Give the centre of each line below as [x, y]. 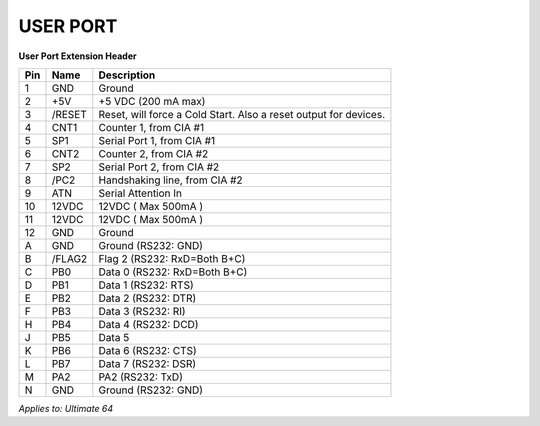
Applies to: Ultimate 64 [66, 408]
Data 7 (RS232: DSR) [147, 363]
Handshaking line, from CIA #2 [171, 180]
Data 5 [114, 337]
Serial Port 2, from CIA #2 [159, 167]
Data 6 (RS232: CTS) [147, 350]
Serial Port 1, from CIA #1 [157, 140]
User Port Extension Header [77, 56]
